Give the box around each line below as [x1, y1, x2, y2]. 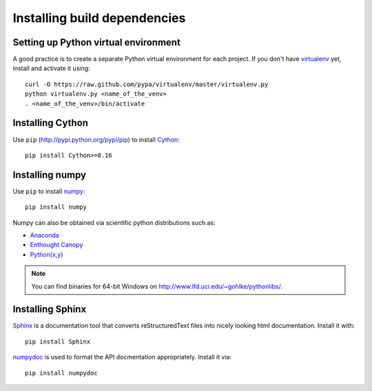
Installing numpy [12, 169, 86, 180]
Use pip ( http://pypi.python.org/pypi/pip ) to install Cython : [12, 135, 180, 144]
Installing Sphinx [12, 304, 87, 315]
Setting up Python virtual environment [12, 36, 180, 48]
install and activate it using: [12, 64, 90, 72]
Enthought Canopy [30, 241, 83, 249]
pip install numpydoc [25, 369, 98, 377]
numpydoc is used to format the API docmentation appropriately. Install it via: [12, 353, 232, 361]
